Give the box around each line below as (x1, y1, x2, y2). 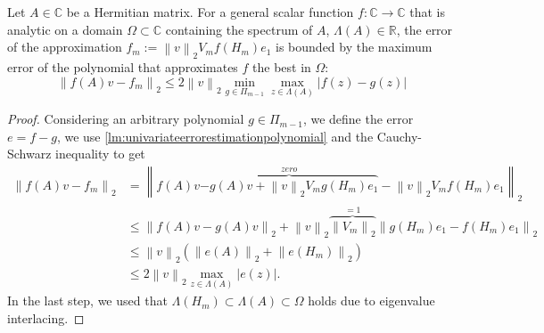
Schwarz (7, 144, 52, 163)
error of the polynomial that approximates (7, 58, 238, 77)
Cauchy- (376, 126, 422, 145)
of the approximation (7, 37, 122, 56)
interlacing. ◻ (7, 308, 85, 327)
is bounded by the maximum (276, 37, 433, 56)
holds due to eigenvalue (308, 291, 435, 310)
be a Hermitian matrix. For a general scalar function (66, 3, 354, 20)
